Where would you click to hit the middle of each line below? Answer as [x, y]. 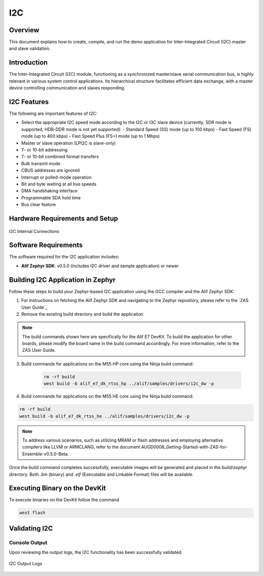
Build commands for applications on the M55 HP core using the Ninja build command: [108, 363]
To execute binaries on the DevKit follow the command [64, 500]
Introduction [28, 63]
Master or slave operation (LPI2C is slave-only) [69, 143]
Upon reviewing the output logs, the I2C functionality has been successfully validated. [96, 553]
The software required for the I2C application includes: [64, 257]
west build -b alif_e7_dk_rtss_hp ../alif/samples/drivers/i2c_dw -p [129, 384]
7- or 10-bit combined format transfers [60, 157]
